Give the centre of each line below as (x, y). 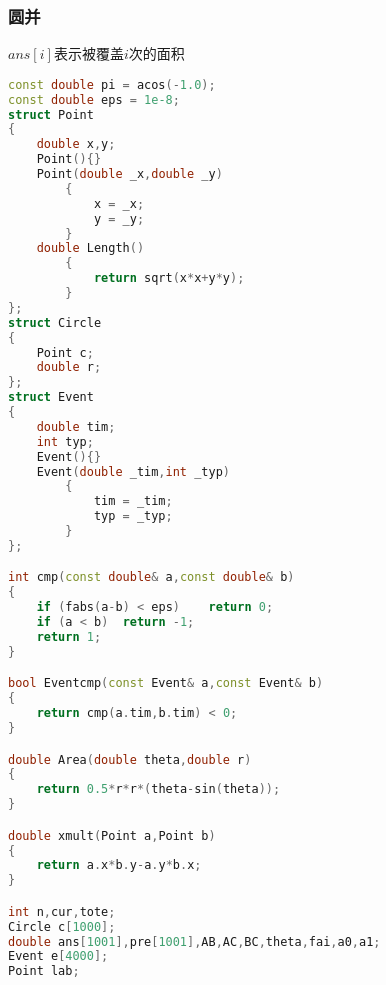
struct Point (51, 114)
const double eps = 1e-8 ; (94, 99)
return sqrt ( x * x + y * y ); (169, 278)
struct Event (51, 397)
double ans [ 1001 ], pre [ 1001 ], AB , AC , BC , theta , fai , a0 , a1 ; (194, 941)
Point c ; (65, 352)
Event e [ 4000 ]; (58, 956)
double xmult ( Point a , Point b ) (112, 835)
